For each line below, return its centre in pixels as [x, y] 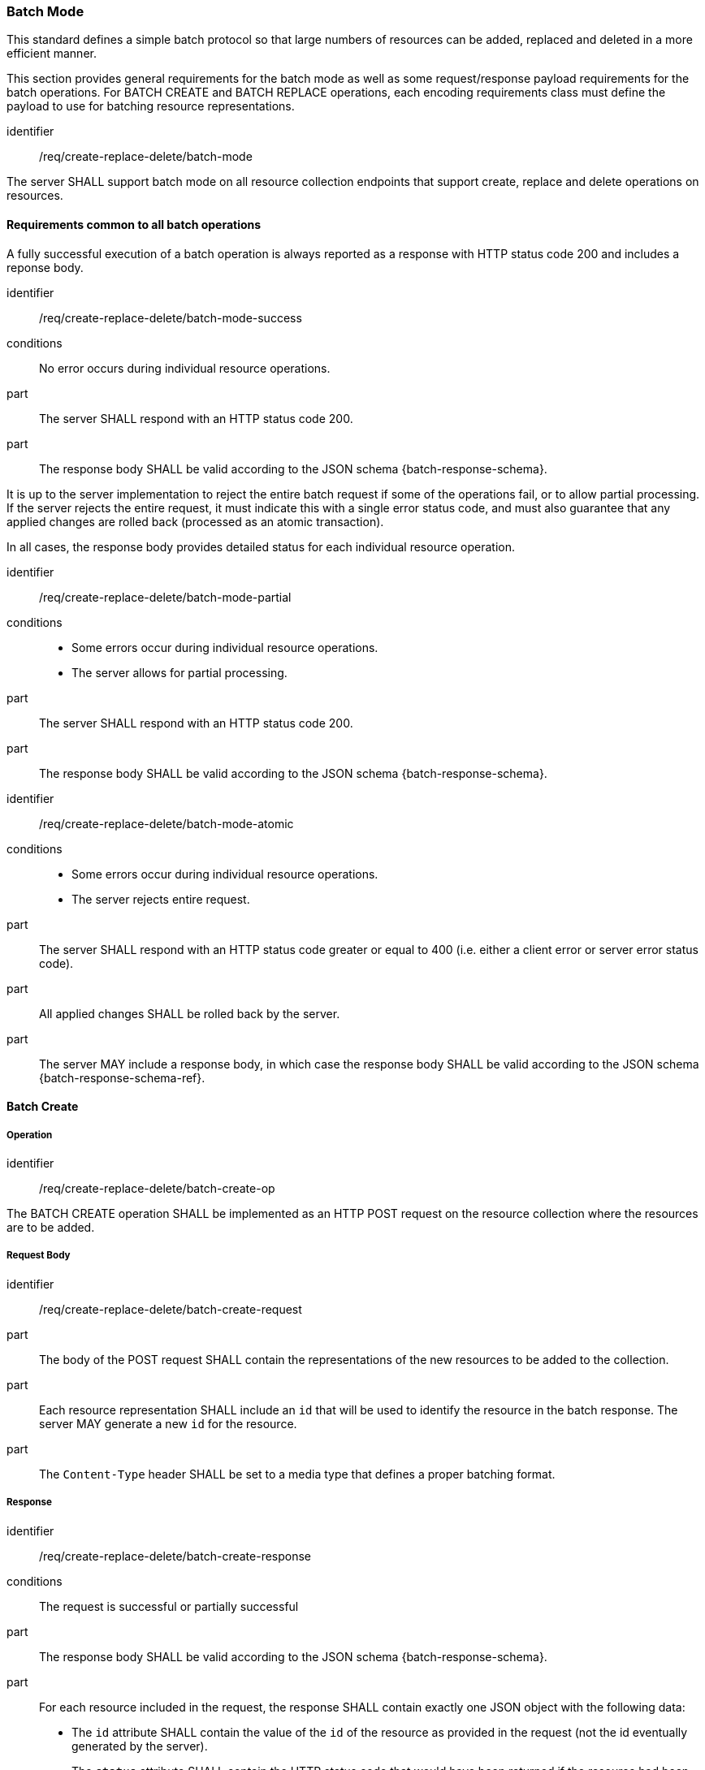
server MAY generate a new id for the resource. [168, 1423]
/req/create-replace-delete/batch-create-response [175, 1556]
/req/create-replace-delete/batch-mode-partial [165, 597]
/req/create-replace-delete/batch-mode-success [171, 317]
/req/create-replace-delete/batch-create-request [171, 1309]
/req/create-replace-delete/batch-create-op [157, 1188]
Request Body [39, 1256]
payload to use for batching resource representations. [151, 106]
